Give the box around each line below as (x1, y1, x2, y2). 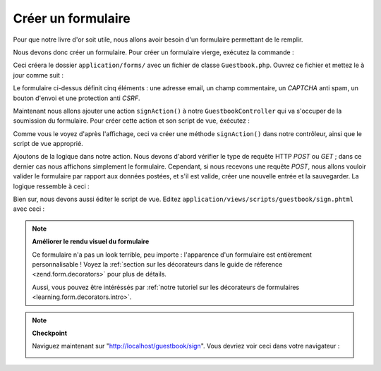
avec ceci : (13, 205, 45, 213)
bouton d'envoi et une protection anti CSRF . (13, 94, 140, 102)
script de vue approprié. (13, 140, 84, 148)
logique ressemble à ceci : (13, 182, 90, 190)
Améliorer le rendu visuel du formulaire (32, 237, 150, 246)
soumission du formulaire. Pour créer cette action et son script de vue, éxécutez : (13, 116, 250, 125)
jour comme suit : (13, 71, 64, 79)
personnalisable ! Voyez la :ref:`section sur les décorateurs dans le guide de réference (32, 260, 283, 268)
